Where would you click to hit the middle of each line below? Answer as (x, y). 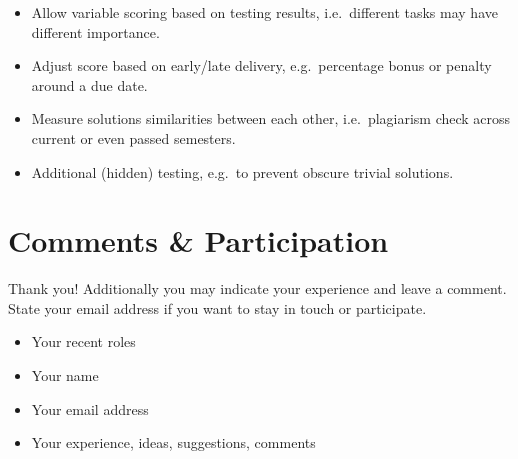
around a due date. (89, 84)
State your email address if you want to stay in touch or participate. (217, 307)
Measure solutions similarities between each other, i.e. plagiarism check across (271, 118)
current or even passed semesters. (133, 137)
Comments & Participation (198, 240)
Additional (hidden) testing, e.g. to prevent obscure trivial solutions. (242, 171)
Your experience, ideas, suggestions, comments (173, 442)
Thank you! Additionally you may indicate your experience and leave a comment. (257, 288)
